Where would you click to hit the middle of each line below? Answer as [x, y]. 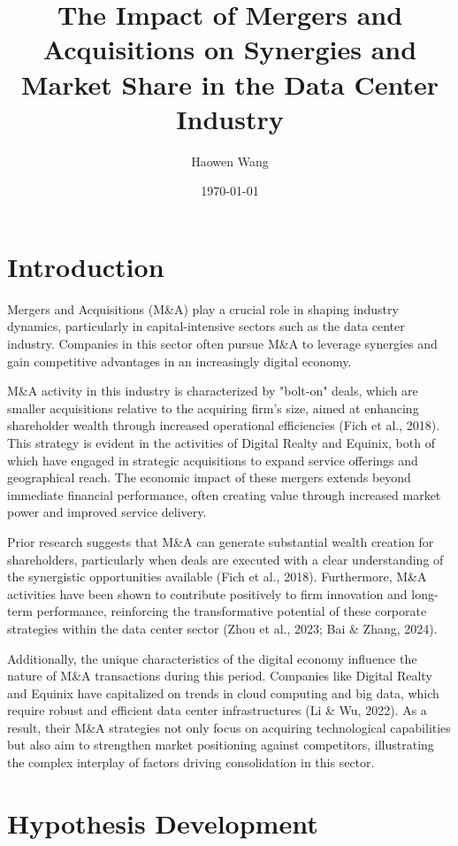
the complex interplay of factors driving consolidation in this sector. [191, 762]
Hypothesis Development [163, 823]
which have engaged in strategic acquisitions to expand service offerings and [213, 460]
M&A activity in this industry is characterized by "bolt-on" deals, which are [213, 391]
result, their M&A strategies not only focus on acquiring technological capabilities [229, 727]
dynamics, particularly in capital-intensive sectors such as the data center [206, 326]
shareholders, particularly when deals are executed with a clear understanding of [225, 559]
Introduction [86, 266]
